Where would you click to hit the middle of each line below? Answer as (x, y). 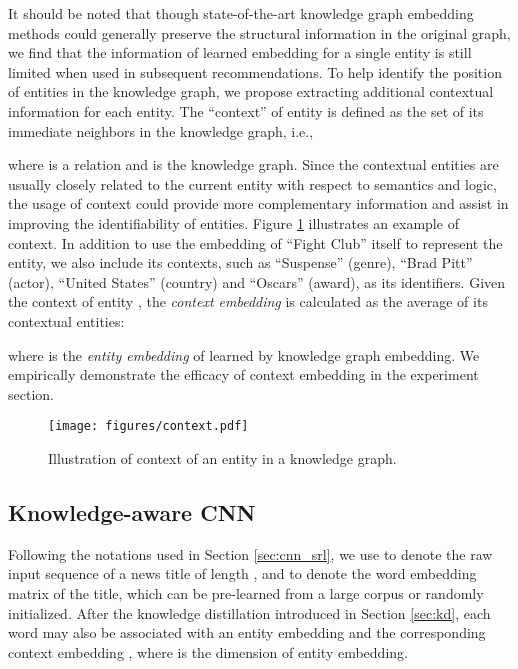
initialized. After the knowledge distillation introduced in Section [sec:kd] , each (249, 612)
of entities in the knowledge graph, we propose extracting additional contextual (251, 91)
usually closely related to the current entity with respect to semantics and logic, (252, 183)
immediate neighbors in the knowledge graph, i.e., (161, 130)
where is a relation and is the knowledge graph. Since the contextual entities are (253, 164)
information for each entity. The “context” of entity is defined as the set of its (246, 110)
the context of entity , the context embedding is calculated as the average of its (248, 301)
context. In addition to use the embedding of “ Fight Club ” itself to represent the (255, 242)
